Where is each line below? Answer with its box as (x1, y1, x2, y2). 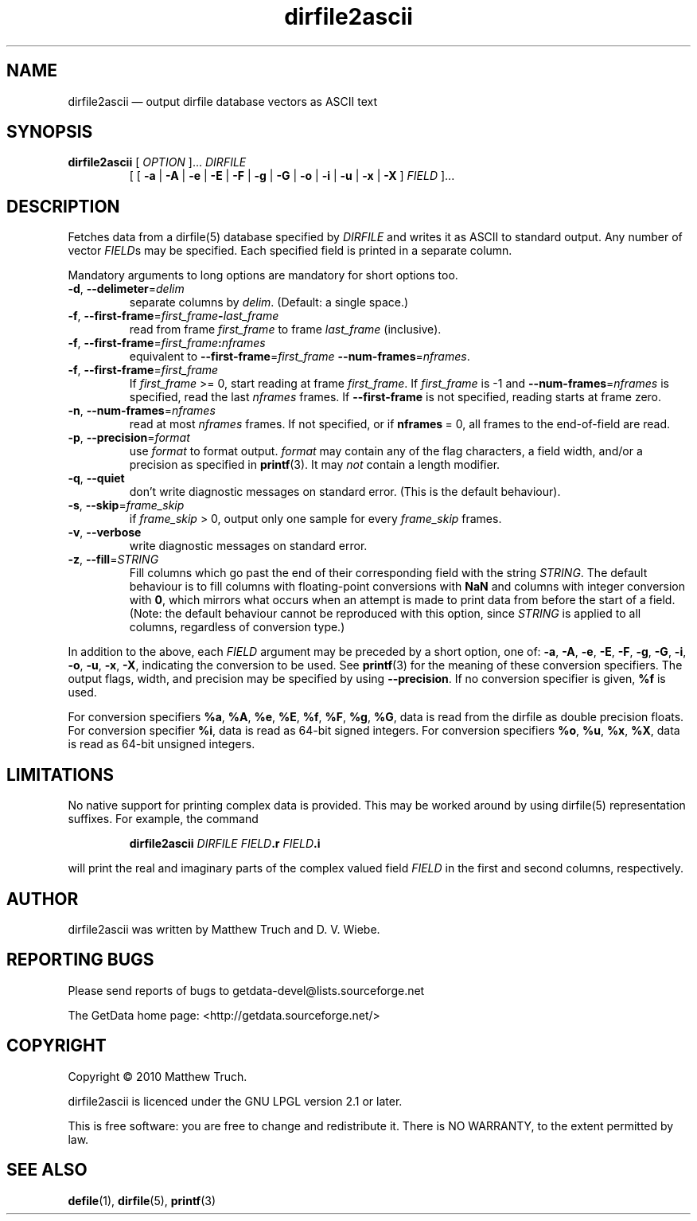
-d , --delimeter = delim (68, 282, 185, 296)
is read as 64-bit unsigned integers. (68, 737, 255, 751)
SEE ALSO (6, 1160, 88, 1180)
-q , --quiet (68, 471, 125, 486)
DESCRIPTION (6, 196, 120, 217)
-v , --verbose (68, 525, 142, 540)
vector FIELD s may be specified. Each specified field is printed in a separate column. (68, 244, 512, 258)
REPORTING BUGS (6, 950, 154, 970)
